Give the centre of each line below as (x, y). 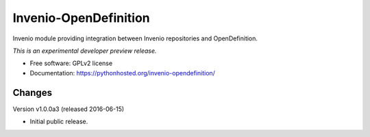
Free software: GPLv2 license (71, 63)
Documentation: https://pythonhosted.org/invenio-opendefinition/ (123, 73)
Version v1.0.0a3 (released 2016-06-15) (69, 109)
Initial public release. (59, 122)
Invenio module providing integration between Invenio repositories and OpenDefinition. (135, 38)
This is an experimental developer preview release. (85, 51)
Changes (33, 92)
